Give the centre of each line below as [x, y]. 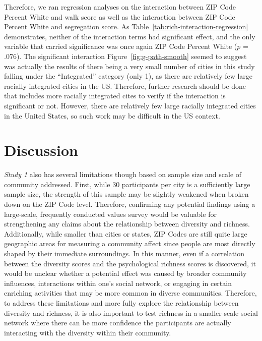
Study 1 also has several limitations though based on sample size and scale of [123, 174]
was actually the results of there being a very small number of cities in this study [129, 66]
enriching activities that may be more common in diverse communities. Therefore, [130, 293]
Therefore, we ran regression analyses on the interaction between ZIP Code [120, 7]
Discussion [41, 150]
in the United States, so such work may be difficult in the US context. [112, 115]
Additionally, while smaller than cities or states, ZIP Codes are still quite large [126, 233]
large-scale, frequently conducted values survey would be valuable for [110, 214]
